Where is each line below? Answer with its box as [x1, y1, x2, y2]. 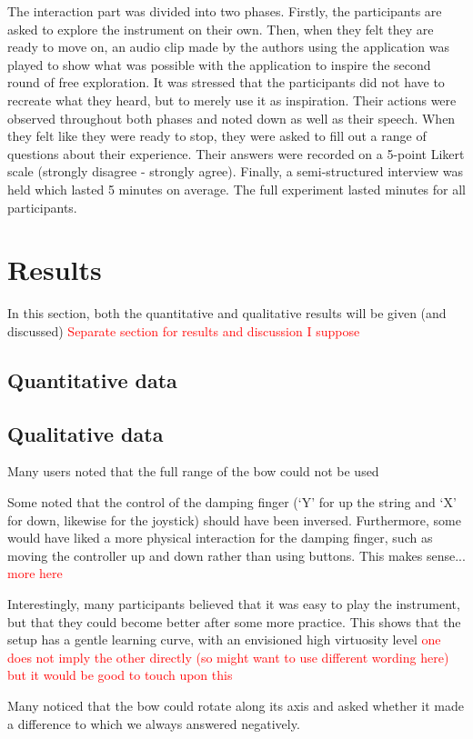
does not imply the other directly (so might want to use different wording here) [7, 647, 449, 666]
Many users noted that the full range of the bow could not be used [7, 462, 379, 481]
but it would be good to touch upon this [7, 665, 233, 684]
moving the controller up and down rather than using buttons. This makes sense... [7, 545, 466, 564]
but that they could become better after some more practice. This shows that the [7, 612, 461, 631]
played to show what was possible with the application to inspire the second [7, 55, 431, 74]
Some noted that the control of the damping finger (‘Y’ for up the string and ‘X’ [7, 493, 457, 512]
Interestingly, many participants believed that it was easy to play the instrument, [7, 594, 460, 613]
